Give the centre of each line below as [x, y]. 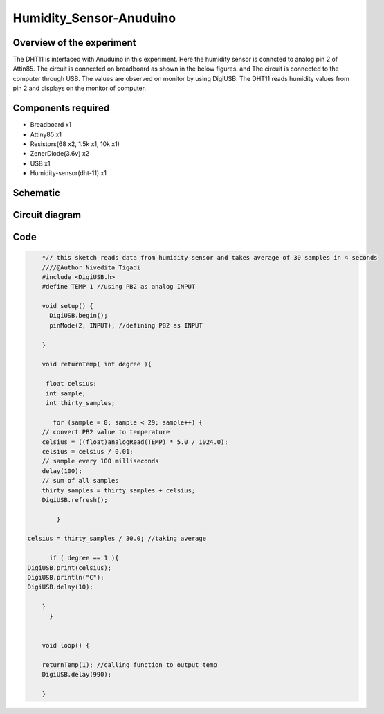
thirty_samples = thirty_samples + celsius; [119, 490]
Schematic [36, 193]
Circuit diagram [47, 215]
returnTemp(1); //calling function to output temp [129, 664]
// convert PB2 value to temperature [106, 432]
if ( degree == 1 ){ [84, 558]
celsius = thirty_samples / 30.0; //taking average [117, 539]
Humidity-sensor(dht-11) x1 [68, 173]
